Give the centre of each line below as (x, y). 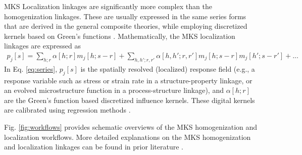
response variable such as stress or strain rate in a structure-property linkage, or (128, 80)
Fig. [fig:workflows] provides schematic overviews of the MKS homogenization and (131, 126)
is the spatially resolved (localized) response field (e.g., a (168, 68)
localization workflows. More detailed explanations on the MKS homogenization (128, 137)
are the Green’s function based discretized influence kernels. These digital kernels (130, 100)
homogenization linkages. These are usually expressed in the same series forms (125, 16)
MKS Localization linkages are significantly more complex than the (108, 6)
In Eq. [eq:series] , (31, 68)
